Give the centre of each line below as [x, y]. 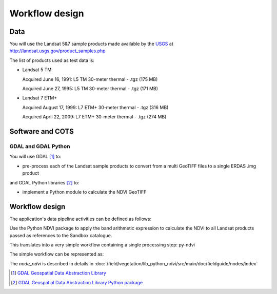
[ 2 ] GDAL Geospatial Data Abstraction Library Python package [77, 282]
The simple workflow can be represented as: [57, 254]
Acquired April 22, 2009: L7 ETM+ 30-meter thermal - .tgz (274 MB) [94, 117]
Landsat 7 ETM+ [40, 98]
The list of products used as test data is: [52, 60]
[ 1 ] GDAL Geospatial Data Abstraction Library [58, 273]
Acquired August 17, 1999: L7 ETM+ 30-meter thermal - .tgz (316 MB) [95, 107]
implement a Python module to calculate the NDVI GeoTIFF [84, 192]
